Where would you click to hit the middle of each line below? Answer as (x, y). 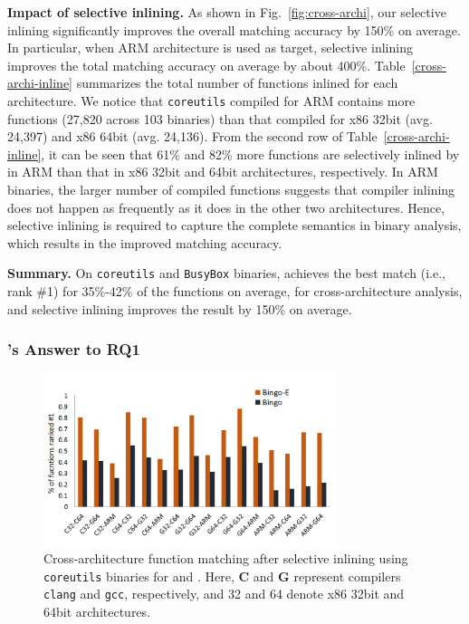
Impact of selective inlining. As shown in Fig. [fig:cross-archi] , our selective (227, 12)
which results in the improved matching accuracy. (145, 242)
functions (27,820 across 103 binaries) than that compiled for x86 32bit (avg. (220, 118)
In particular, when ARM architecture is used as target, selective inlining (210, 48)
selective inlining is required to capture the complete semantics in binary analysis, (234, 225)
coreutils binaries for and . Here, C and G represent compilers (222, 576)
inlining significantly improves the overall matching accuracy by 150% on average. (234, 29)
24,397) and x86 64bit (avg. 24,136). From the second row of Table (192, 136)
